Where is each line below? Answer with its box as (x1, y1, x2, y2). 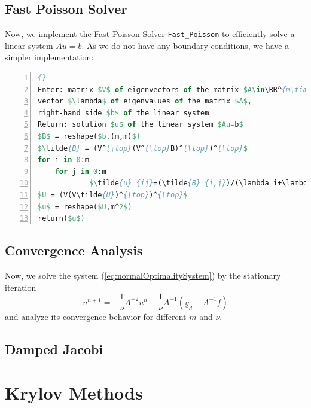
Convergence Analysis (5, 241, 143, 260)
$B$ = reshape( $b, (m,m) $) (38, 132, 141, 141)
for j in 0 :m (54, 167, 106, 176)
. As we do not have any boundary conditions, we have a (81, 39, 289, 51)
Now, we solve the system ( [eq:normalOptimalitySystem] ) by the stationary (5, 269, 281, 281)
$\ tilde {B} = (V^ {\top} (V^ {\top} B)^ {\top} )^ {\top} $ (38, 144, 248, 153)
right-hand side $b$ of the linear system (38, 108, 209, 117)
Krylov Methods (5, 380, 143, 405)
